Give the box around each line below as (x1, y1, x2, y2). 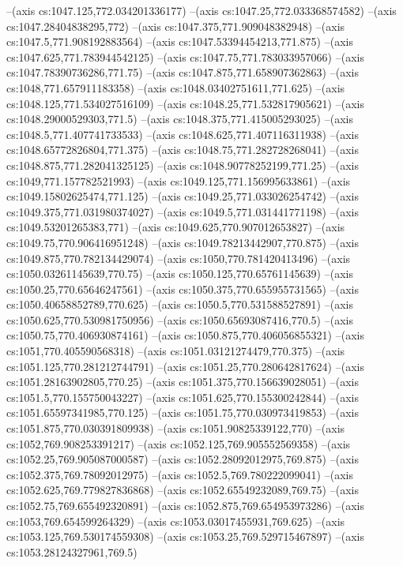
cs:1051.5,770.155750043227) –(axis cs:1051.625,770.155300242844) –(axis (6, 388, 359, 405)
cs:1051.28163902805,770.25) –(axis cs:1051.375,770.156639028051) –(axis (6, 373, 359, 390)
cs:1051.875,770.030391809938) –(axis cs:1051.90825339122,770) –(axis (6, 420, 345, 437)
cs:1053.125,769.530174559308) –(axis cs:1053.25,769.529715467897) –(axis (6, 528, 364, 545)
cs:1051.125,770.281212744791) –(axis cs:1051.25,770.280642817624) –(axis (6, 358, 364, 374)
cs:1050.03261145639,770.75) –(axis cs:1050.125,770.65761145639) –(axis (6, 265, 353, 282)
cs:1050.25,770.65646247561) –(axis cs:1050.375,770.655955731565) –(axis (6, 280, 359, 297)
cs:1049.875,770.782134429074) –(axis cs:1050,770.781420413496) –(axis (6, 249, 351, 266)
